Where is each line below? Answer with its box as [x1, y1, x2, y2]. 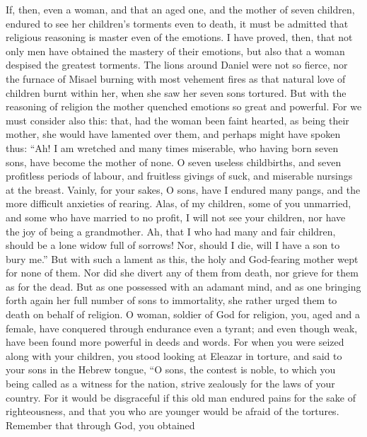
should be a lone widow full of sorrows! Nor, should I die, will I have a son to [6, 238, 340, 252]
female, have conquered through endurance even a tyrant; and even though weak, [6, 320, 358, 335]
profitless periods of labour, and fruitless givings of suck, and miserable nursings [6, 168, 353, 183]
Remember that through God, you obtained [6, 417, 195, 432]
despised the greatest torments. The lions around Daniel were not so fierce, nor [6, 57, 348, 72]
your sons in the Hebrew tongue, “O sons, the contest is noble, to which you [6, 362, 336, 377]
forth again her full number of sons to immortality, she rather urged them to [6, 293, 337, 308]
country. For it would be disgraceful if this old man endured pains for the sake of [6, 390, 356, 404]
